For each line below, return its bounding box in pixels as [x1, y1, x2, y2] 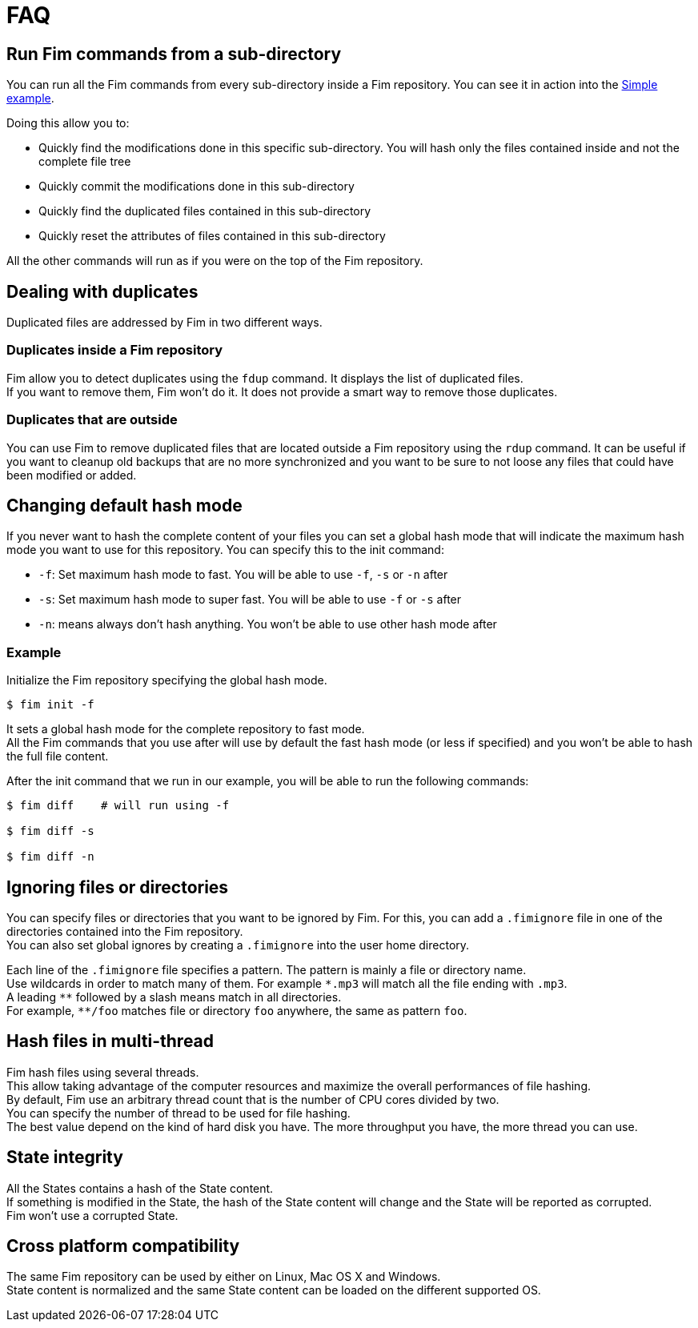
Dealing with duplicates [6, 281, 199, 302]
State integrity [6, 1147, 123, 1168]
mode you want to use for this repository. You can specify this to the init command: [6, 543, 444, 557]
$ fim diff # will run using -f [6, 799, 230, 812]
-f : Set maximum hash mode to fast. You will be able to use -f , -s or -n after [38, 568, 448, 582]
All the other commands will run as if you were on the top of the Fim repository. [6, 254, 423, 268]
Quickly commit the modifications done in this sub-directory [38, 179, 355, 194]
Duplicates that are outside [6, 411, 178, 428]
